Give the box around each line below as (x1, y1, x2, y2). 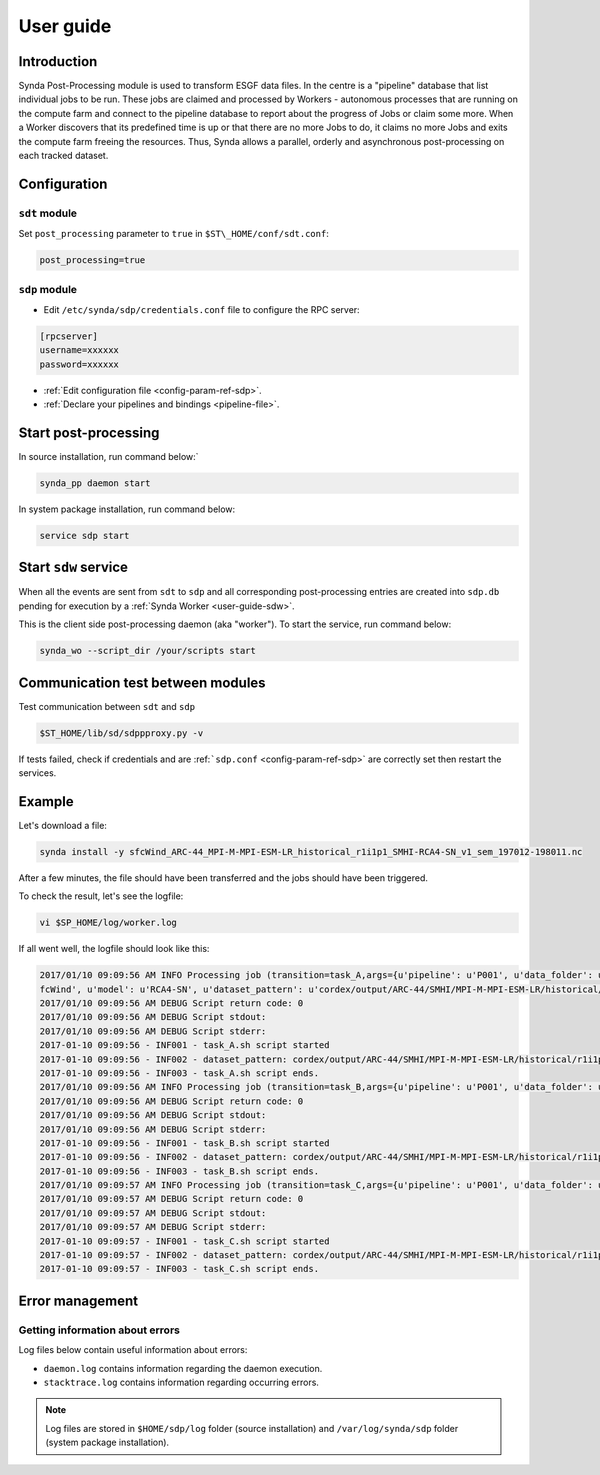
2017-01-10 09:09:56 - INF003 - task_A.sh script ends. (39, 1067, 320, 1079)
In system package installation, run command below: (18, 503, 236, 515)
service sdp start (39, 530, 130, 541)
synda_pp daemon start (39, 477, 151, 489)
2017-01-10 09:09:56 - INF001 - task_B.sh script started (39, 1137, 330, 1149)
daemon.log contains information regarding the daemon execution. (43, 1362, 323, 1374)
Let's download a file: (18, 819, 107, 831)
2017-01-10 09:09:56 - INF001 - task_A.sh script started (39, 1040, 330, 1051)
